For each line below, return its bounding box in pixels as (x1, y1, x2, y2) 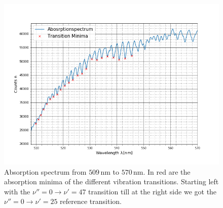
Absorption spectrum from (4, 166, 87, 177)
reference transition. (60, 196, 122, 206)
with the (4, 186, 30, 196)
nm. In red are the (133, 166, 191, 177)
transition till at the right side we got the (88, 186, 217, 196)
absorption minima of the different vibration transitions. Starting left (4, 176, 219, 187)
